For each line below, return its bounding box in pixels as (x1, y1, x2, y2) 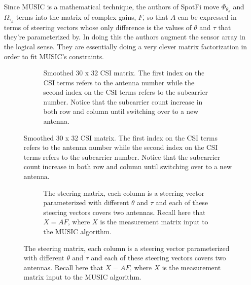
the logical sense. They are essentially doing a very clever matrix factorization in (4, 41, 247, 51)
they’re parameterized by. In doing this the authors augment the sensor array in (4, 32, 246, 42)
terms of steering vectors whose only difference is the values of (4, 22, 192, 32)
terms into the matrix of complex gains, (16, 11, 136, 22)
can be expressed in (178, 11, 237, 22)
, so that (143, 11, 168, 22)
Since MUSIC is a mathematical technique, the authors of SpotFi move (4, 1, 219, 11)
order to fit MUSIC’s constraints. (4, 51, 104, 61)
